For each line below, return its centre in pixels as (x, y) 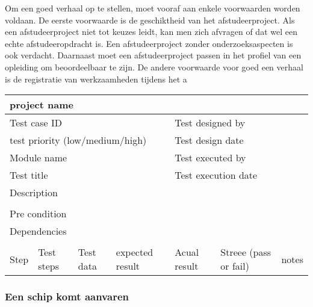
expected (135, 252)
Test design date (209, 140)
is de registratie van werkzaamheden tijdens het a (96, 79)
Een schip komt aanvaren (67, 296)
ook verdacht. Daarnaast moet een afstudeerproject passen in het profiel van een (153, 55)
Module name (39, 158)
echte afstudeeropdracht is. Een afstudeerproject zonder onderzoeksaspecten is (149, 43)
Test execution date (216, 175)
